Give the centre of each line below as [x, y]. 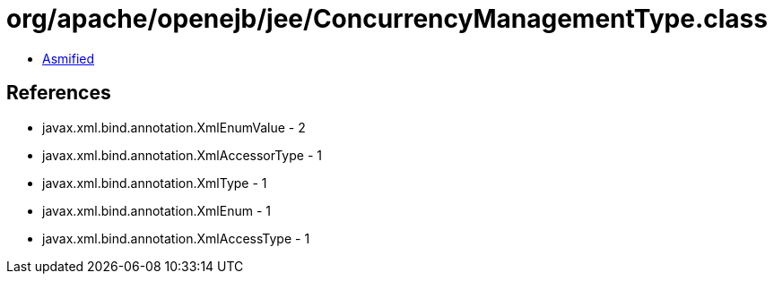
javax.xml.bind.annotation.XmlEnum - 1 [157, 210]
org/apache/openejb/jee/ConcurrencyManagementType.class [387, 19]
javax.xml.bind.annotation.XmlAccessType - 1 [176, 238]
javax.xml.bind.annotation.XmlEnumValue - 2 [174, 127]
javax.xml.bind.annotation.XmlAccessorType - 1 [182, 155]
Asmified [69, 58]
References [59, 93]
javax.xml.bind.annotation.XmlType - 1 [155, 183]
